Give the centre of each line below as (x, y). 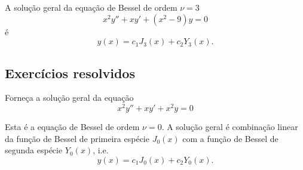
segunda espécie (34, 150)
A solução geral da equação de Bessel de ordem (91, 7)
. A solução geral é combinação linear (230, 127)
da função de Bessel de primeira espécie (77, 138)
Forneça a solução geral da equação (69, 98)
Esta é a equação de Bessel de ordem (72, 127)
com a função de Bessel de (230, 138)
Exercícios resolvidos (70, 72)
